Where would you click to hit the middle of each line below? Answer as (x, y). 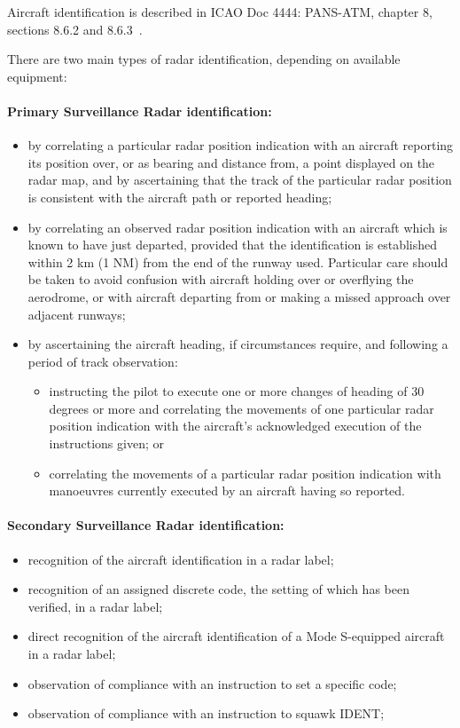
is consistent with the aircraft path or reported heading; (180, 197)
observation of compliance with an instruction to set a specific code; (212, 683)
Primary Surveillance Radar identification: (140, 111)
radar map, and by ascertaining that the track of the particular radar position (240, 180)
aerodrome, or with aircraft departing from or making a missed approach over (239, 296)
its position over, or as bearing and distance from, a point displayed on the (231, 162)
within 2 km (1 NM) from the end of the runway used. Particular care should (238, 261)
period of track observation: (103, 361)
